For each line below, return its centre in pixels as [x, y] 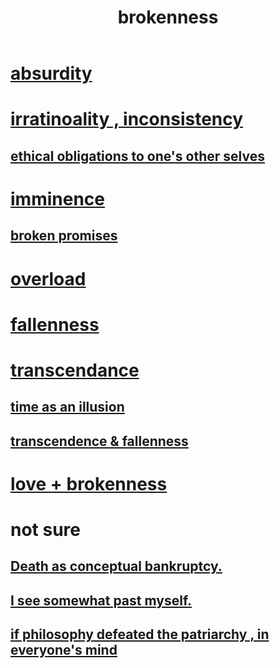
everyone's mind [64, 650]
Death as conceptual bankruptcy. [116, 566]
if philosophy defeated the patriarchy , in [140, 634]
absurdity [51, 73]
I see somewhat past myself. [101, 600]
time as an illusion [67, 407]
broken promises [64, 236]
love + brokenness [89, 483]
